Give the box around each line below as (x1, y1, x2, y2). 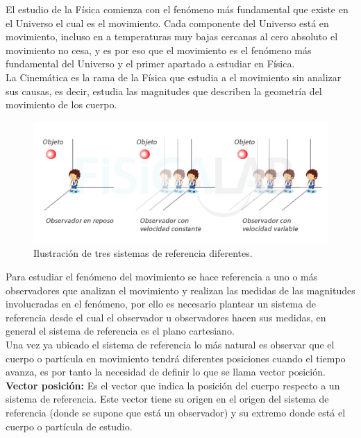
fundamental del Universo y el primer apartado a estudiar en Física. (6, 56, 295, 71)
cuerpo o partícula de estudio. (6, 419, 133, 433)
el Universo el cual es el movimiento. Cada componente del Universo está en (6, 15, 329, 30)
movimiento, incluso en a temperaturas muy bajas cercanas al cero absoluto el (6, 29, 338, 44)
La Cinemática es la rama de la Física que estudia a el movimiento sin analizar (6, 69, 342, 84)
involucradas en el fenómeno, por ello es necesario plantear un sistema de (6, 296, 316, 311)
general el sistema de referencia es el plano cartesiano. (6, 323, 235, 338)
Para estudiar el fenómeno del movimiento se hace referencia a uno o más (6, 269, 318, 284)
